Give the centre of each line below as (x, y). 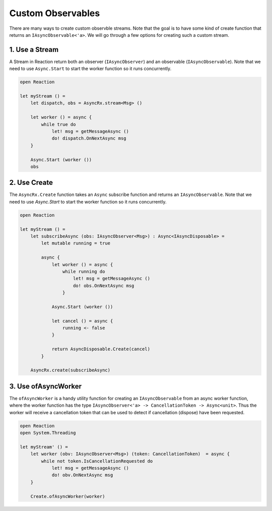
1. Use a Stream (34, 50)
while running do (84, 271)
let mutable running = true (76, 243)
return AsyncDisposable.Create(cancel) (101, 349)
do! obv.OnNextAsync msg (82, 475)
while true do (58, 124)
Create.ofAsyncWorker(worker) (68, 496)
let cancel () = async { (82, 321)
